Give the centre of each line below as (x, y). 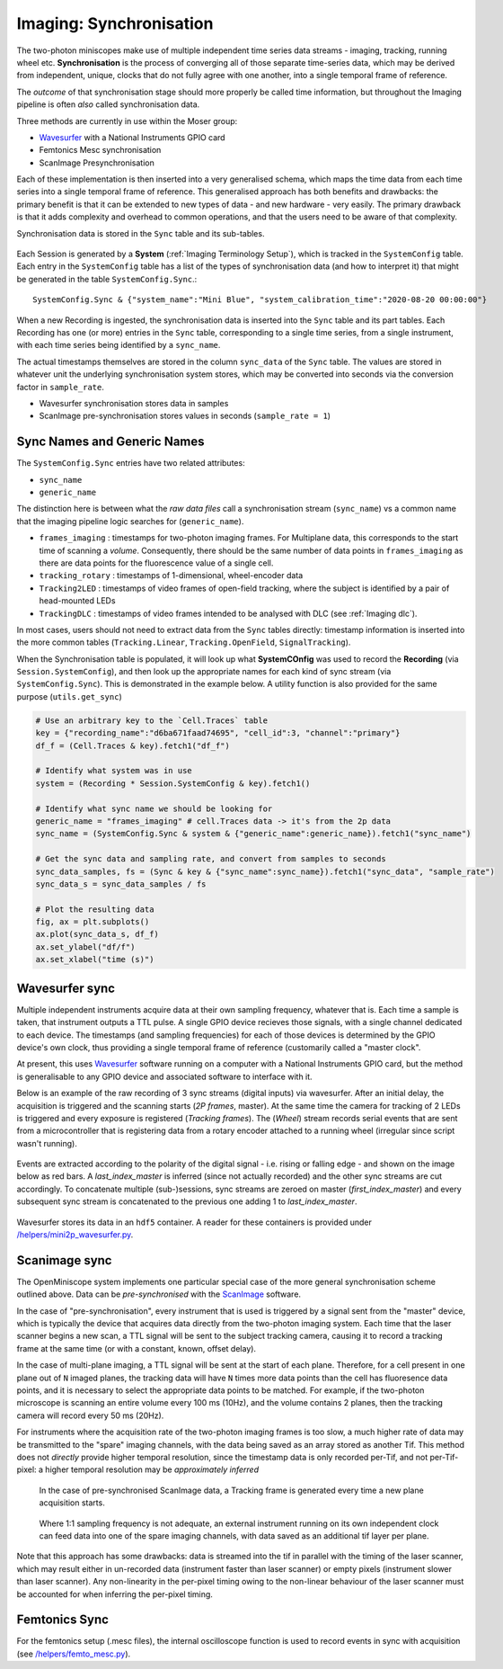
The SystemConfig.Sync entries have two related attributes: (131, 463)
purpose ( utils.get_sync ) (70, 696)
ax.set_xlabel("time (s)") (95, 959)
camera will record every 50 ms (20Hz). (90, 1415)
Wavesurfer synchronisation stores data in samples (134, 403)
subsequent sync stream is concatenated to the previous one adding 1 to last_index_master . (187, 1201)
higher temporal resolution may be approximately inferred (152, 1469)
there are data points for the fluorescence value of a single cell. (156, 563)
